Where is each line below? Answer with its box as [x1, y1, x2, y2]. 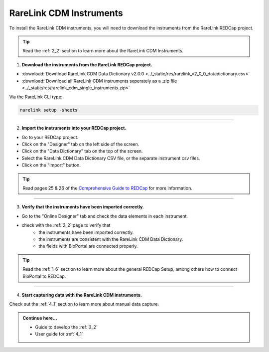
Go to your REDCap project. [21, 134, 79, 140]
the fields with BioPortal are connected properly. [38, 243, 138, 249]
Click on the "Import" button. [21, 162, 81, 168]
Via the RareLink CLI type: [9, 94, 63, 100]
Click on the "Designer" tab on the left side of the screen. [21, 141, 139, 147]
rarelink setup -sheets [19, 107, 78, 113]
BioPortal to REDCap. [22, 273, 66, 279]
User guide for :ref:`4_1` [35, 331, 83, 337]
